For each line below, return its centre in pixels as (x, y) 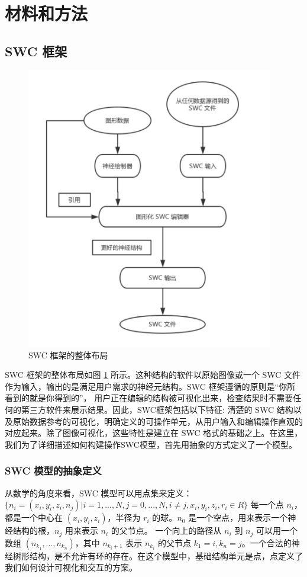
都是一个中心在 (34, 517)
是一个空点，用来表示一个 (238, 517)
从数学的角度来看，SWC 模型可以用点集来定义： (98, 493)
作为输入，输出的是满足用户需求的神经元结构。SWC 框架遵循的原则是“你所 (150, 386)
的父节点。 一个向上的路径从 (166, 530)
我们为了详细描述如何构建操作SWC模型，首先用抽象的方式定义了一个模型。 (151, 444)
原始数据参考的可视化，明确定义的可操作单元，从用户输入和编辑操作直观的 (158, 421)
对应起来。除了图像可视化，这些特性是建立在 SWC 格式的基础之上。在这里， (154, 433)
